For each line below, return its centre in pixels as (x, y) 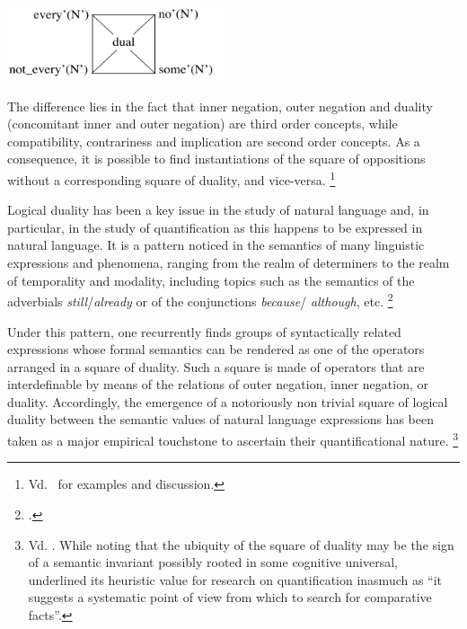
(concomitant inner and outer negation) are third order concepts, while (203, 124)
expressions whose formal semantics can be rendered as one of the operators (216, 349)
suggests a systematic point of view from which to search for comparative (230, 597)
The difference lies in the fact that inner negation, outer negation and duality (220, 106)
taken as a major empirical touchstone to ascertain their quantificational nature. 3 (233, 439)
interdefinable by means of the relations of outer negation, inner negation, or (218, 384)
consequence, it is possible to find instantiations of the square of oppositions (216, 159)
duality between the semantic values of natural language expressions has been (220, 419)
